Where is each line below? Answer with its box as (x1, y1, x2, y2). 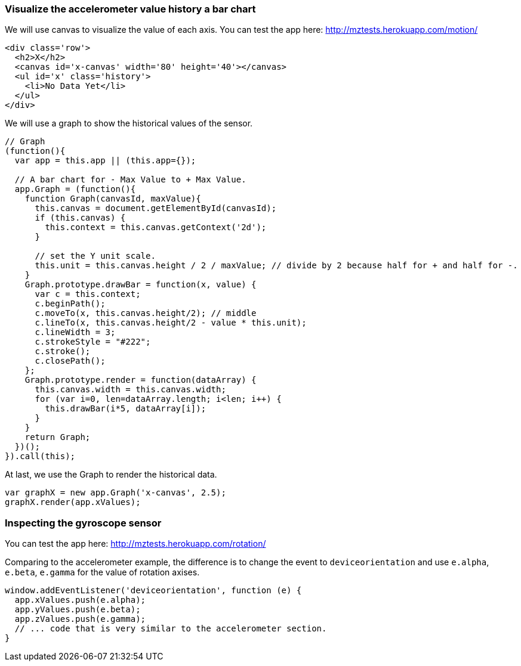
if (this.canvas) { (35, 213, 126, 223)
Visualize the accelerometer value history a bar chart (5, 3, 256, 15)
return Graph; (24, 432, 91, 442)
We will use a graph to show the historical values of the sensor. (5, 118, 253, 129)
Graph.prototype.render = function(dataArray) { (24, 375, 257, 385)
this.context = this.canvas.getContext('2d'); (45, 222, 267, 233)
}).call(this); (5, 451, 76, 461)
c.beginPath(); (35, 299, 106, 309)
